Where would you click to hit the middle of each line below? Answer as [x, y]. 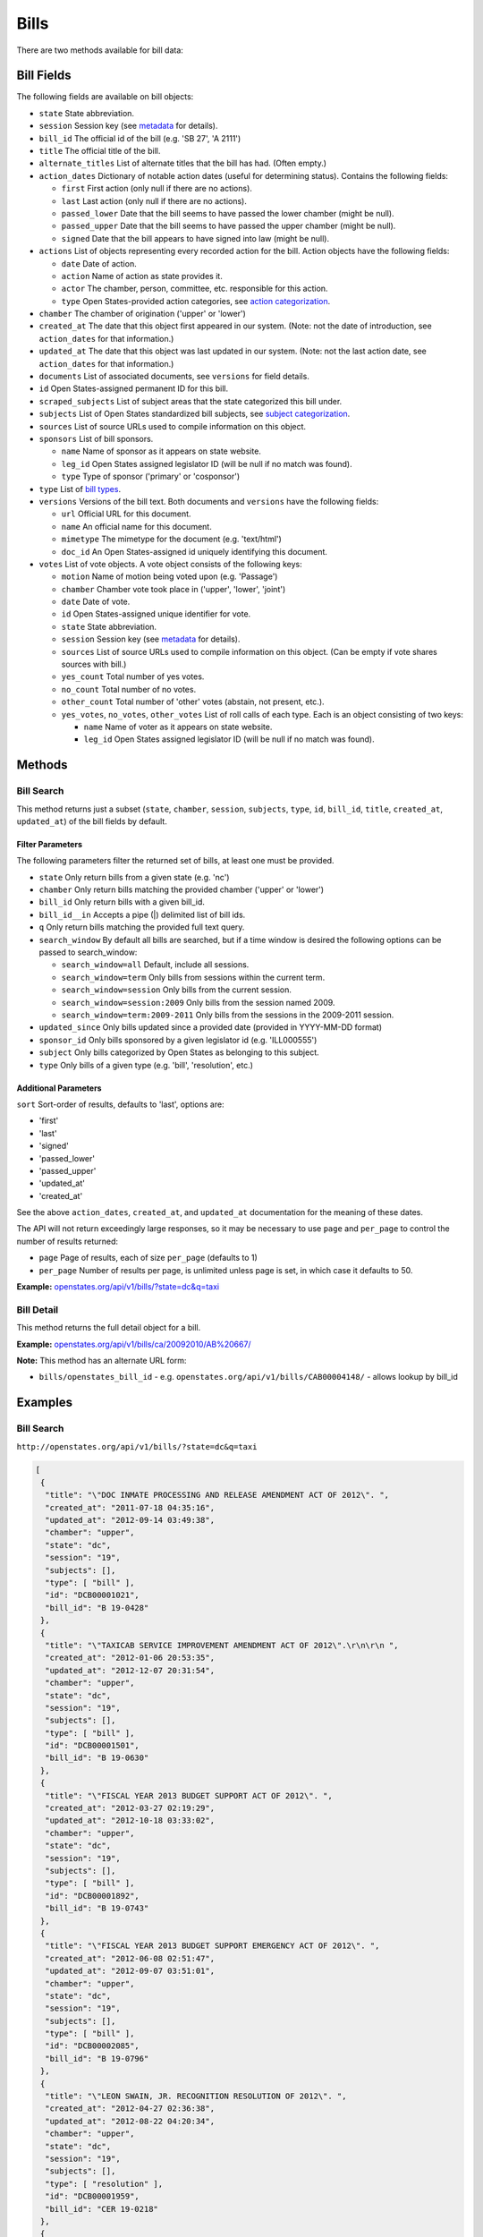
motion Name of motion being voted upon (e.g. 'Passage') [169, 576]
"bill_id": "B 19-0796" [97, 2058]
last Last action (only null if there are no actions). [154, 200]
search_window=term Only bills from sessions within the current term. [193, 977]
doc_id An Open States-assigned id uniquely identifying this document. [195, 551]
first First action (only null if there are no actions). [157, 189]
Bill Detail [37, 1309]
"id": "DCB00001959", [93, 2196]
